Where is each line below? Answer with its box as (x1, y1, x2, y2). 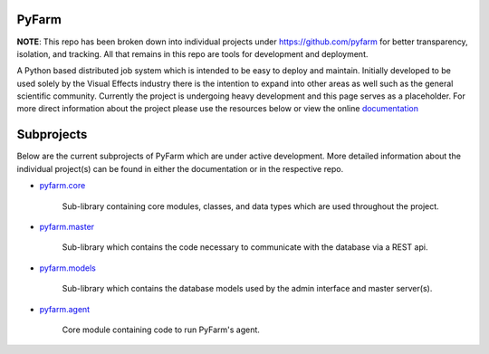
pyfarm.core (39, 180, 86, 191)
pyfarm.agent (39, 303, 91, 314)
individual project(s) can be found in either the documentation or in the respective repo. (16, 163, 344, 174)
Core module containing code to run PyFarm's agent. (62, 324, 260, 335)
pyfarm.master (39, 221, 95, 232)
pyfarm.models (39, 263, 97, 273)
